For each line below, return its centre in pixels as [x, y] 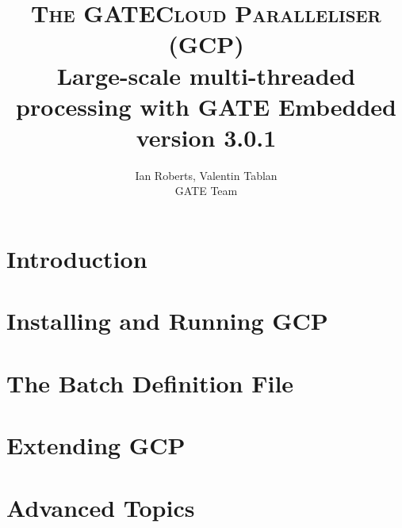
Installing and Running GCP [167, 321]
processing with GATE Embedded [206, 106]
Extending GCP [96, 445]
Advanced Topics [101, 507]
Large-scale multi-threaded [206, 75]
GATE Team [206, 191]
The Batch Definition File [150, 383]
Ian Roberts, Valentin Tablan [206, 175]
